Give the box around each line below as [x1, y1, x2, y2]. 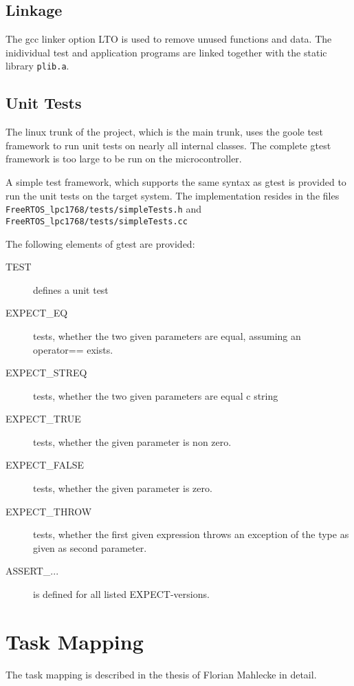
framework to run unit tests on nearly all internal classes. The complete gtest [5, 138, 331, 152]
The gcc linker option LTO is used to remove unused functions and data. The [5, 32, 332, 46]
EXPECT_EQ [5, 306, 68, 320]
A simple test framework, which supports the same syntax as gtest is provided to [5, 175, 346, 189]
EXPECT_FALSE [5, 458, 84, 472]
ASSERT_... [5, 564, 59, 578]
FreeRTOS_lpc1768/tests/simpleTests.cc [5, 216, 188, 226]
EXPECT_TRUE [5, 411, 81, 426]
